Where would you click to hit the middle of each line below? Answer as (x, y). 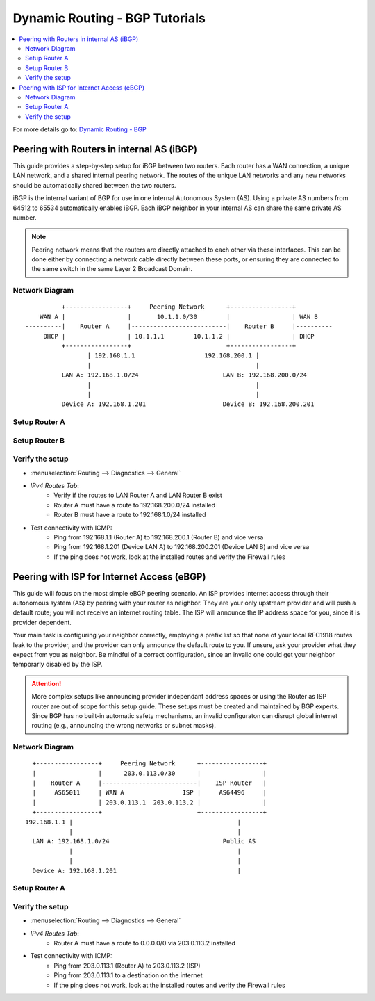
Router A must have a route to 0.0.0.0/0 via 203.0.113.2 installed (144, 943)
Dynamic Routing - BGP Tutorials (109, 18)
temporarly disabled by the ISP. (58, 665)
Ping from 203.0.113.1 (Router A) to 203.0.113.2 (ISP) (127, 966)
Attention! (47, 683)
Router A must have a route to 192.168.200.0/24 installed (135, 505)
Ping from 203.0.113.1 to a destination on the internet (128, 975)
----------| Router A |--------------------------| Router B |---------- (179, 326)
